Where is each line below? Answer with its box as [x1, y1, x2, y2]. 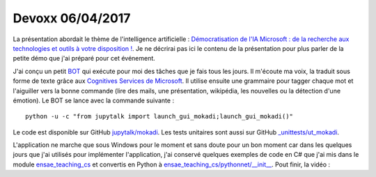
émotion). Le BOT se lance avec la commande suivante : [13, 96, 174, 105]
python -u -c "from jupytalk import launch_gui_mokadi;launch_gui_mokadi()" [25, 112, 294, 121]
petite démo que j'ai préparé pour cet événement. [13, 54, 156, 63]
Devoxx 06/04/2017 [13, 10, 131, 26]
